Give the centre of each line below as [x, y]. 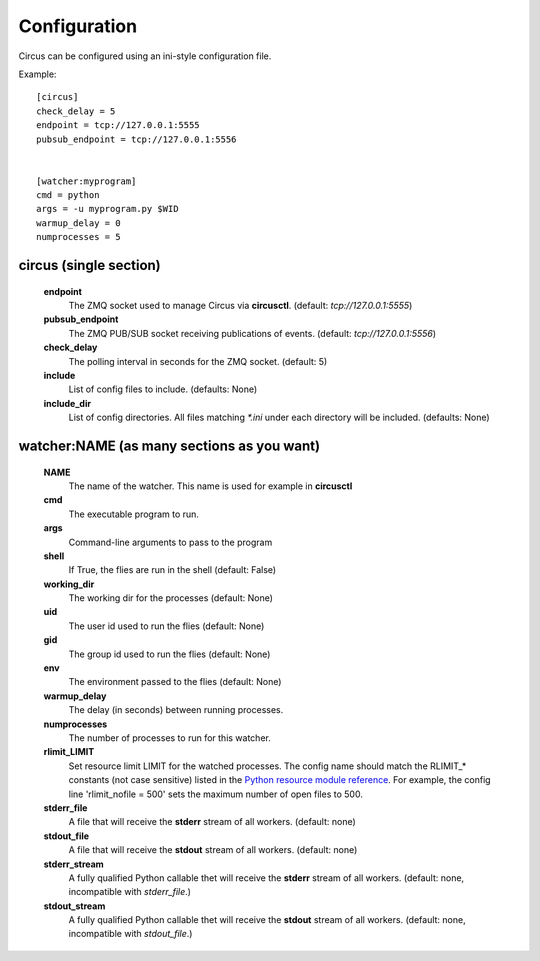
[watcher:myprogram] [86, 181]
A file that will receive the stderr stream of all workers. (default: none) [212, 822]
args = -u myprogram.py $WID [107, 209]
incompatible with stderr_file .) [130, 892]
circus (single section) [90, 265]
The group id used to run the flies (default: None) [169, 654]
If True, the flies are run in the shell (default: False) [172, 570]
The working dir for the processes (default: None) [171, 598]
